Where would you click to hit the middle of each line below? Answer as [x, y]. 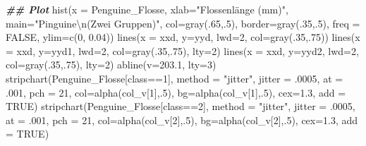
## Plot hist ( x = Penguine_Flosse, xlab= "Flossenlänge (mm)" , [147, 9]
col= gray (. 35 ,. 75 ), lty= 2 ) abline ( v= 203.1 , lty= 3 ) [111, 65]
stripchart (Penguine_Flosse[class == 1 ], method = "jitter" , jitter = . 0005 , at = [175, 78]
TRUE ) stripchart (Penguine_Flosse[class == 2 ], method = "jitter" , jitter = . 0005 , [181, 106]
